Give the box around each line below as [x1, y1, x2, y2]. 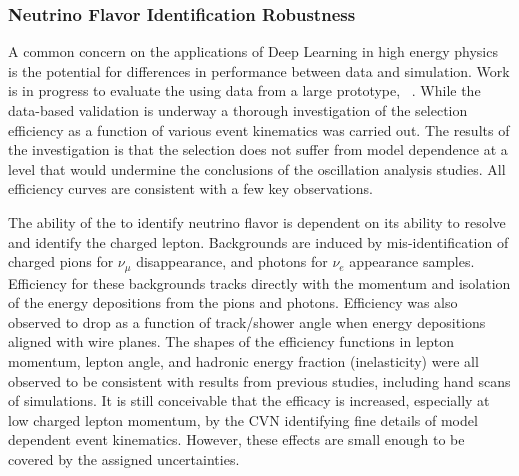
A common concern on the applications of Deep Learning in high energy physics [8, 41, 498, 62]
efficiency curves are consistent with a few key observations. [8, 178, 373, 199]
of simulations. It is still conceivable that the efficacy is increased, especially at [8, 390, 490, 411]
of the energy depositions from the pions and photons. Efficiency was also [8, 292, 458, 313]
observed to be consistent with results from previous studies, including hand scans [8, 370, 511, 391]
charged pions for [8, 251, 114, 272]
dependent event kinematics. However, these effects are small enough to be [8, 429, 465, 450]
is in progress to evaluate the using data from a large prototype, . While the [8, 80, 481, 101]
